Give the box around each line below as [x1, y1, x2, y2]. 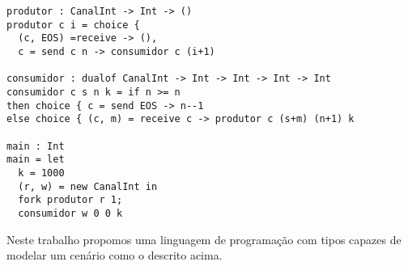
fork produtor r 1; [18, 194, 123, 206]
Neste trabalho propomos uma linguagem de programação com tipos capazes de [6, 230, 402, 247]
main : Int [6, 140, 65, 152]
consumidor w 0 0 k [18, 207, 123, 219]
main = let [6, 154, 65, 166]
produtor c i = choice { [6, 19, 140, 31]
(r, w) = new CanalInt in [18, 180, 158, 192]
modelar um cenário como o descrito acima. [6, 247, 223, 264]
